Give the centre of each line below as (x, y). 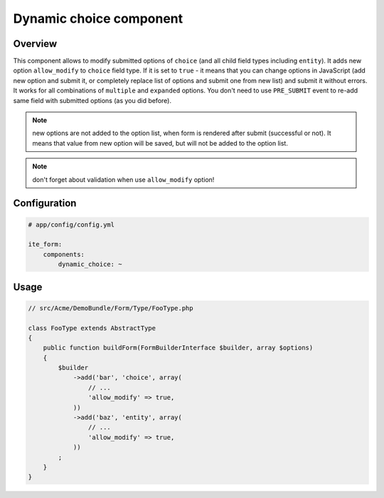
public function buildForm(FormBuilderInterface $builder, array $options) (178, 348)
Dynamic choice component (98, 18)
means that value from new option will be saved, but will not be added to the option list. (160, 143)
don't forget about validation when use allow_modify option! (123, 179)
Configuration (45, 204)
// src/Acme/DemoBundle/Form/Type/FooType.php (111, 308)
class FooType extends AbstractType (92, 328)
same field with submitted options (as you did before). (92, 100)
